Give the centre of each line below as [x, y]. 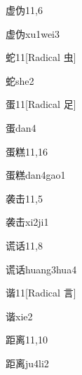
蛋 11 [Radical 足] [41, 104]
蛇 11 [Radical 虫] [41, 57]
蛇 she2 [20, 80]
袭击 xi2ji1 [27, 222]
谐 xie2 [19, 316]
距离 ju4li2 [27, 363]
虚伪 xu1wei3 [33, 33]
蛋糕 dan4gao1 [36, 175]
